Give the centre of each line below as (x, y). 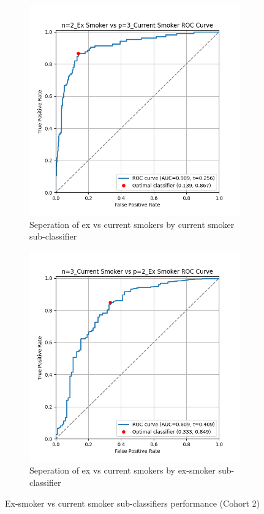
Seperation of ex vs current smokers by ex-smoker (123, 470)
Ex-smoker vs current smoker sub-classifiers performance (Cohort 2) (132, 503)
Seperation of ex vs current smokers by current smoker (132, 224)
